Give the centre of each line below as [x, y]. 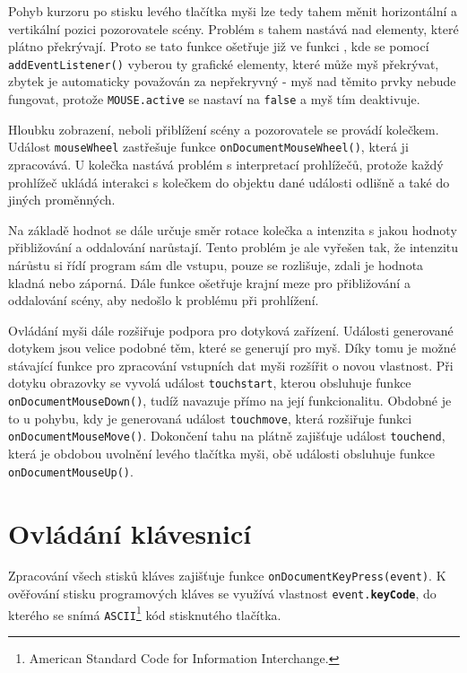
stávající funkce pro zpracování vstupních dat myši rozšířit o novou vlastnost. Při [231, 365]
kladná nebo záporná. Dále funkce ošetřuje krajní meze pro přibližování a [209, 282]
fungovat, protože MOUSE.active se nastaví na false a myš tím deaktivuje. [214, 99]
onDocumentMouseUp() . [71, 471]
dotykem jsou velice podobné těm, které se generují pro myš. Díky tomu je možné [232, 348]
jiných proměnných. [62, 200]
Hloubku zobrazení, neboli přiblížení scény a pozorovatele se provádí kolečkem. [224, 129]
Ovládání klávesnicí [130, 533]
